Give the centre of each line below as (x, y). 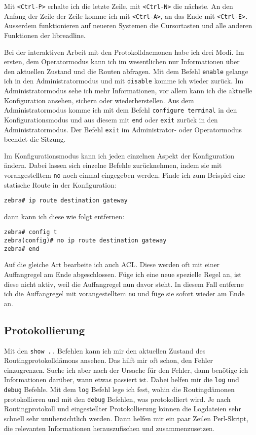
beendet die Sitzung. (35, 139)
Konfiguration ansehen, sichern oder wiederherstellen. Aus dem (99, 100)
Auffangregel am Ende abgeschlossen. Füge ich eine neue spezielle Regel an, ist (123, 274)
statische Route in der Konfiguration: (60, 184)
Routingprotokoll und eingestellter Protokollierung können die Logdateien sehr (123, 409)
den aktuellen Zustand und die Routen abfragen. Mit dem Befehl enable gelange (126, 71)
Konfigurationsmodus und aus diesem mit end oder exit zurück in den (111, 119)
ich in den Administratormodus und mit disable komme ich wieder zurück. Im (124, 81)
